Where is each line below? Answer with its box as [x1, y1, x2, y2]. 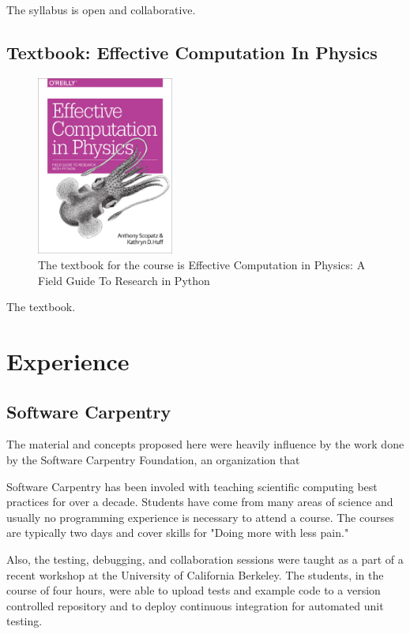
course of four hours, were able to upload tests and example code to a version [6, 582, 381, 598]
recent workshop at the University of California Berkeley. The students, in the [6, 566, 384, 583]
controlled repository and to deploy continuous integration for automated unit [6, 597, 384, 613]
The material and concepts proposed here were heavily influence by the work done [6, 436, 404, 452]
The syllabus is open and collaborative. [6, 2, 196, 17]
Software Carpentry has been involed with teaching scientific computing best [6, 478, 378, 494]
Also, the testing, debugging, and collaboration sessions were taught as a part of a [6, 550, 404, 567]
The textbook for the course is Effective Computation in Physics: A [38, 257, 366, 273]
